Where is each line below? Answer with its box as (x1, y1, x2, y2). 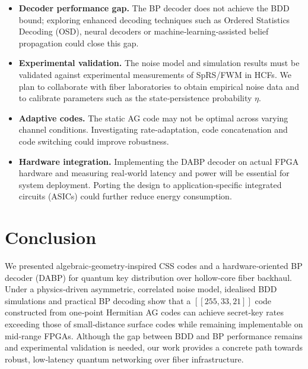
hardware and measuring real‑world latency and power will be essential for (18, 167, 290, 179)
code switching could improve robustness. (18, 135, 169, 147)
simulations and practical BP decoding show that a (5, 294, 191, 307)
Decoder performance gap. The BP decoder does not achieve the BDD (18, 2, 290, 14)
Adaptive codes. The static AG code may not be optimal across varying (18, 111, 288, 124)
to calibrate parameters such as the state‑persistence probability (18, 92, 252, 104)
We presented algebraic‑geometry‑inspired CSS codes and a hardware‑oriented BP (5, 259, 303, 272)
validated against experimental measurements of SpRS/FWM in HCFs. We (18, 68, 291, 80)
